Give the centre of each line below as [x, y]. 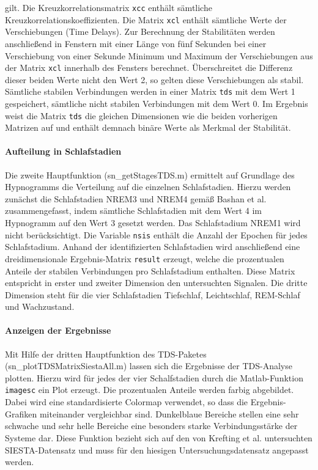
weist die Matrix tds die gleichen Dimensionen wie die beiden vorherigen [141, 115]
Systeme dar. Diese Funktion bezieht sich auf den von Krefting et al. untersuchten [159, 437]
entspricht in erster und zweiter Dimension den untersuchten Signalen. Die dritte [156, 283]
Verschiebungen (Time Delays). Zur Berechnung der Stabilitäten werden [140, 31]
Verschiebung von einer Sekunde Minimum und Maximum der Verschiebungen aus [159, 55]
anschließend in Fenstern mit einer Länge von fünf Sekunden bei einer [136, 43]
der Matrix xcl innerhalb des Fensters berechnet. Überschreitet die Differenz [149, 68]
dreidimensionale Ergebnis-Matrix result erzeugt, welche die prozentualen [145, 258]
